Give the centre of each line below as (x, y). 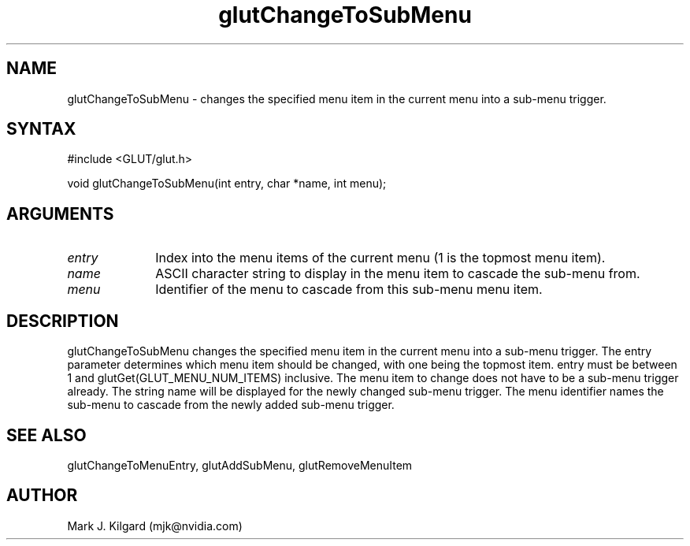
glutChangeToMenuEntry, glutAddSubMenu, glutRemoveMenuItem (240, 465)
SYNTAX (41, 129)
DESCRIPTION (63, 321)
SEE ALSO (46, 435)
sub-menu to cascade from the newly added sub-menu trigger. (231, 405)
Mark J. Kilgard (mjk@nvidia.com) (155, 526)
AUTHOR (42, 496)
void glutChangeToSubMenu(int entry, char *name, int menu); (227, 184)
